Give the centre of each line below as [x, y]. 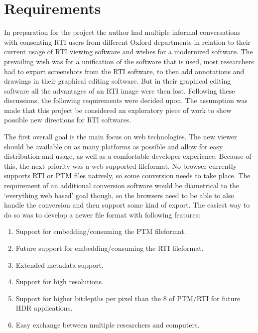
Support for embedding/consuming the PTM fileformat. [101, 231]
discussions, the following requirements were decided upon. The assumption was [126, 100]
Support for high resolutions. [60, 281]
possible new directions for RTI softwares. [68, 120]
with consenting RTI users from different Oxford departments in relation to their [128, 42]
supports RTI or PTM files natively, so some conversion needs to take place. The [127, 175]
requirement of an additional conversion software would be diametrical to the [122, 185]
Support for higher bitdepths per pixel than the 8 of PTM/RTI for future [128, 298]
